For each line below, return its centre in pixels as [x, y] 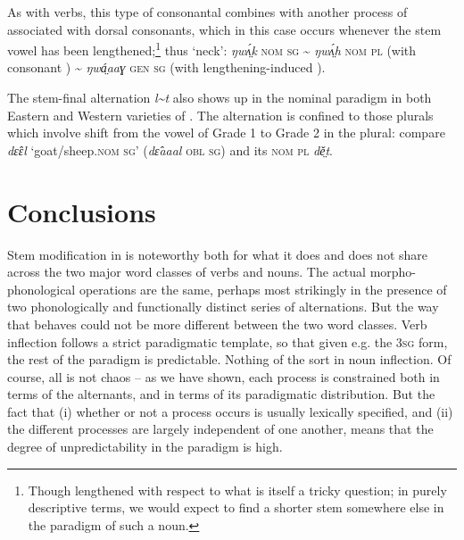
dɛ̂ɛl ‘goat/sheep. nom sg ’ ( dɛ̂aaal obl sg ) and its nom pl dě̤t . [170, 150]
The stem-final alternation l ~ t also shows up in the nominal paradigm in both [220, 98]
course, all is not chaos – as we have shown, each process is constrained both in [224, 376]
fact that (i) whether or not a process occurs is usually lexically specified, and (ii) [230, 411]
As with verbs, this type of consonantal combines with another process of [207, 12]
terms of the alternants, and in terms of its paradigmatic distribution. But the [221, 394]
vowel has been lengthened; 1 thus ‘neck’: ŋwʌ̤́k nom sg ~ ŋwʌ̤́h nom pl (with [212, 49]
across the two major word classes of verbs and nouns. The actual [186, 272]
